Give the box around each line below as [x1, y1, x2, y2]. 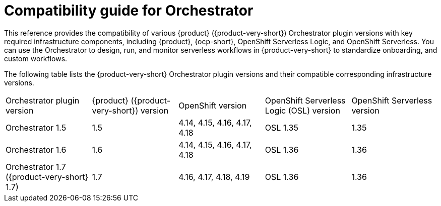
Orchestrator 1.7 [6, 161, 66, 172]
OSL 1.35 [265, 122, 298, 133]
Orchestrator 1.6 [6, 144, 67, 155]
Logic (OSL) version [265, 105, 340, 116]
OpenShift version [178, 100, 247, 111]
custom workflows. [4, 54, 68, 63]
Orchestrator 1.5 [6, 122, 67, 133]
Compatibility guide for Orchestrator [4, 2, 254, 19]
